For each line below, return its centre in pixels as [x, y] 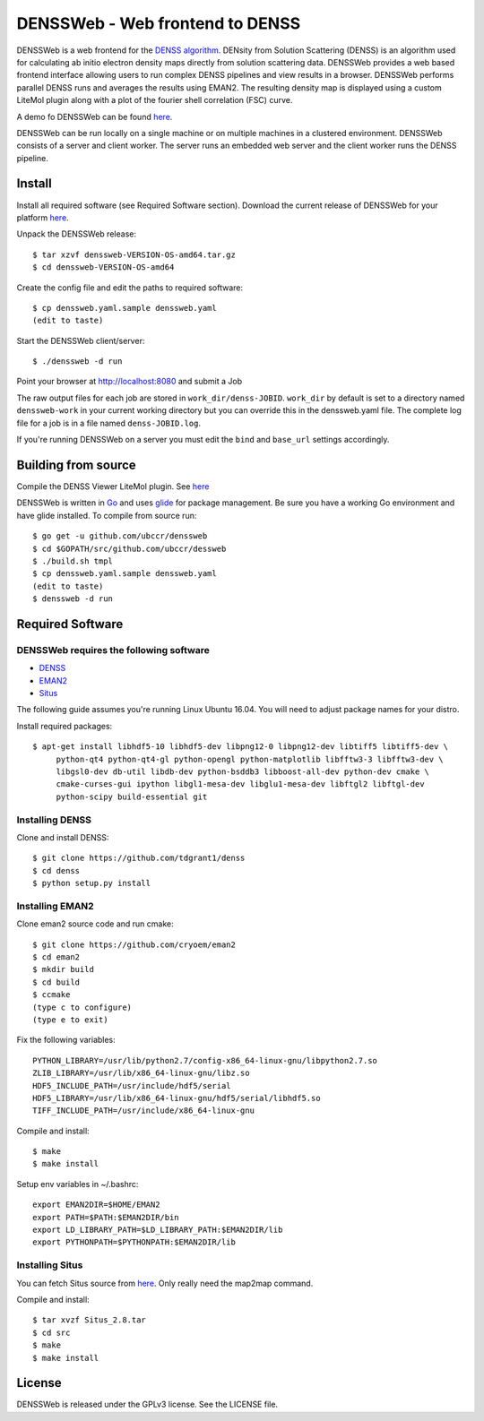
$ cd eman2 [56, 957]
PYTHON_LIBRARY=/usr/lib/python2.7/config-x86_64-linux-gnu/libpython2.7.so [205, 1060]
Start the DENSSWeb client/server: [81, 340]
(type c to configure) [82, 1007]
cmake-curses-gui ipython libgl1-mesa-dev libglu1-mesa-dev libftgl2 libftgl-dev [240, 784]
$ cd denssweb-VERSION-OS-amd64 [104, 267]
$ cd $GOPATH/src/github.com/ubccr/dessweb [130, 548]
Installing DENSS [54, 820]
